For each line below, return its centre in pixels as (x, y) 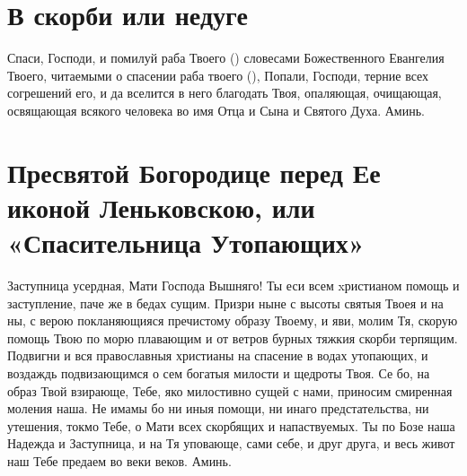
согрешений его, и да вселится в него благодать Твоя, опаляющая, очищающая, (225, 93)
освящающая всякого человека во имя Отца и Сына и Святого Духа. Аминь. (216, 110)
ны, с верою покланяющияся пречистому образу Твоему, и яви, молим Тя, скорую (233, 320)
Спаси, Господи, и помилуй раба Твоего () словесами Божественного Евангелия (226, 58)
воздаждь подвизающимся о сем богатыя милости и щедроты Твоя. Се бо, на (219, 372)
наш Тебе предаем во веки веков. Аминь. (119, 460)
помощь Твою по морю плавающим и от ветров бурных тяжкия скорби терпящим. (233, 338)
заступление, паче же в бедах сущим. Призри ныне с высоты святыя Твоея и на (225, 303)
